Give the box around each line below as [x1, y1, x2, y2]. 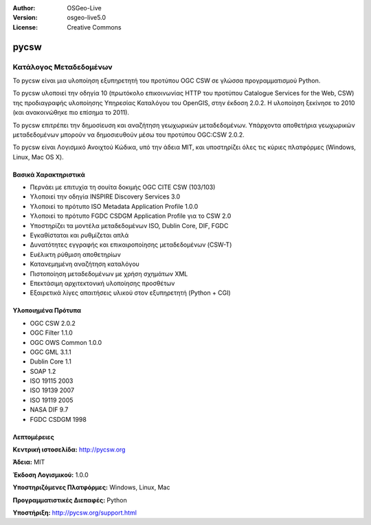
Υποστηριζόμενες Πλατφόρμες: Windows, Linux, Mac [12, 483, 170, 491]
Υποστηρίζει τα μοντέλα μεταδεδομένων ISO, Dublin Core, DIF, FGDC [30, 221, 229, 230]
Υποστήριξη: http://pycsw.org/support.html [12, 509, 137, 517]
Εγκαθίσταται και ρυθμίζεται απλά [30, 231, 129, 240]
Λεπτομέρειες [12, 433, 54, 441]
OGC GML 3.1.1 [30, 348, 71, 356]
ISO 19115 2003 [30, 377, 74, 385]
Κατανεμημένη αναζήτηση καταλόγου [30, 260, 140, 268]
